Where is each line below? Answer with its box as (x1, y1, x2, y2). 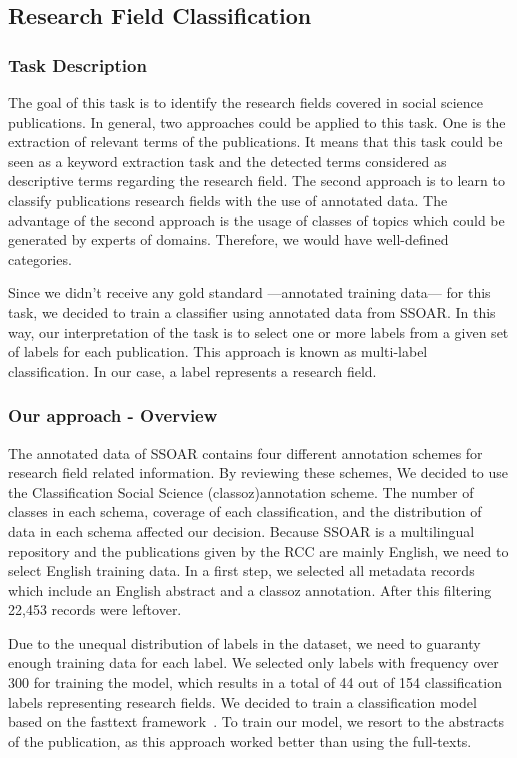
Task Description (8, 52, 147, 77)
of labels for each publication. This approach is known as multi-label (8, 341, 428, 362)
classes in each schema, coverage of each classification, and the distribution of (8, 501, 482, 522)
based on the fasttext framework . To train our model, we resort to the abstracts (8, 711, 505, 732)
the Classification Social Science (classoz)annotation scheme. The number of (8, 481, 474, 502)
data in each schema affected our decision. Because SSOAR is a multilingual (8, 520, 475, 541)
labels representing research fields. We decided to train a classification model (8, 691, 477, 712)
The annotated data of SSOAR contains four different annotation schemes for (8, 442, 483, 463)
